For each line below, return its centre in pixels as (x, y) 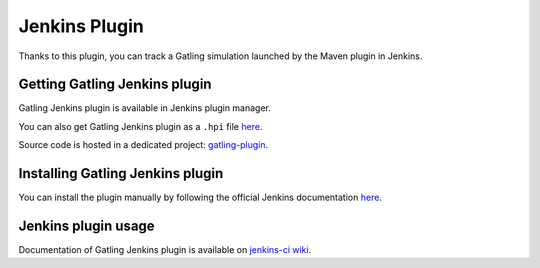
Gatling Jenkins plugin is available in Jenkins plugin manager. (145, 108)
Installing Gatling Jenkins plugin (121, 173)
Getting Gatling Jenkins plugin (115, 84)
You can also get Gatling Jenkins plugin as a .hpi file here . (140, 126)
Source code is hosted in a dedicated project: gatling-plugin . (143, 145)
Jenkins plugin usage (86, 225)
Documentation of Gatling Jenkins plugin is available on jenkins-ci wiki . (165, 250)
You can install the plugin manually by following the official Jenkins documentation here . (200, 197)
